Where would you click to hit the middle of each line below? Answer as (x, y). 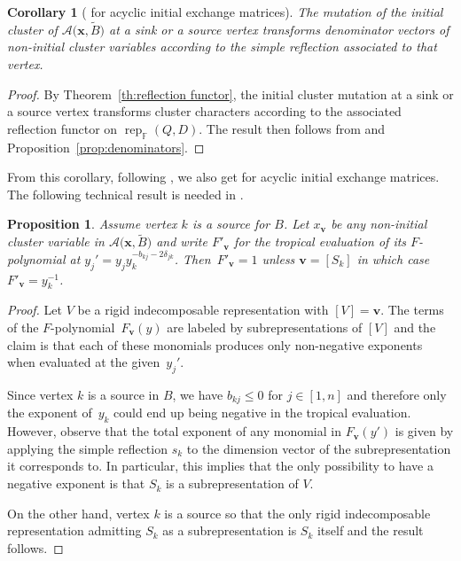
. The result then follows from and (292, 128)
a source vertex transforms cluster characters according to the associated (204, 111)
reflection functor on (63, 128)
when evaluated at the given (84, 362)
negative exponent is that (76, 483)
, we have (198, 395)
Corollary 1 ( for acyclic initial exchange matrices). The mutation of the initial (225, 12)
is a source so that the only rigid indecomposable (297, 513)
